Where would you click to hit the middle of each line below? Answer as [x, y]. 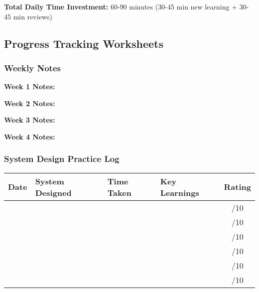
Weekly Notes [32, 68]
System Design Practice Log [62, 159]
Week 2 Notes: [30, 103]
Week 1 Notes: [30, 86]
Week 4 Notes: [30, 136]
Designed [53, 192]
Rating [237, 187]
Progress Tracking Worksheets [84, 43]
